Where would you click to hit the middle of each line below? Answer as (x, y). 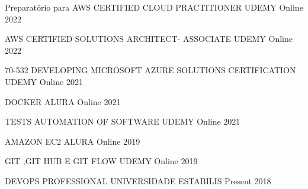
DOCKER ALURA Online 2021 (63, 101)
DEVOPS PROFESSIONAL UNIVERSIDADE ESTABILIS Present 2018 (138, 180)
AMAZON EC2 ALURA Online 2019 (73, 141)
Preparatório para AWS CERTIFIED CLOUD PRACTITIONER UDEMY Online (154, 7)
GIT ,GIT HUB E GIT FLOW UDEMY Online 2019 (101, 161)
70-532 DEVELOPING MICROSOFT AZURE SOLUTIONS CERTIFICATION (150, 70)
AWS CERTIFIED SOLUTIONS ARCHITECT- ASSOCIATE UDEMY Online (149, 39)
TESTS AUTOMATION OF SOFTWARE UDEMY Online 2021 (123, 121)
